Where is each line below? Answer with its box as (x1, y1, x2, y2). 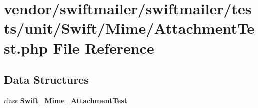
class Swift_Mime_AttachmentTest (4, 95, 128, 105)
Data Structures (4, 72, 89, 87)
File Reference (53, 37, 154, 58)
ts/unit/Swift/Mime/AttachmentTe (4, 18, 255, 38)
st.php (4, 37, 48, 58)
